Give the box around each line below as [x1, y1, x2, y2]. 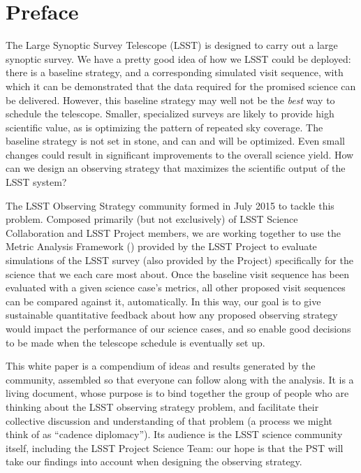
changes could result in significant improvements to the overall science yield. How [6, 147, 354, 161]
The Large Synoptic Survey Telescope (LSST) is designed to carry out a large [6, 38, 338, 52]
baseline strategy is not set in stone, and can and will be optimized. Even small [6, 133, 346, 148]
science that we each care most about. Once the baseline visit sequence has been [6, 266, 349, 281]
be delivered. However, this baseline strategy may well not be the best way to [6, 92, 335, 107]
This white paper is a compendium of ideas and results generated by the [6, 358, 316, 373]
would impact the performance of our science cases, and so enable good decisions [6, 321, 351, 335]
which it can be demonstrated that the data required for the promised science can [6, 78, 356, 93]
